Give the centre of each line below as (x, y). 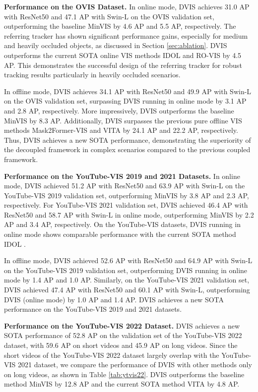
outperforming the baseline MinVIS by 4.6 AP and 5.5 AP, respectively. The (120, 26)
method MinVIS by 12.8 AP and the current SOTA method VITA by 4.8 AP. (122, 384)
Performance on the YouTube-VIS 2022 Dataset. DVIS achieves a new (122, 325)
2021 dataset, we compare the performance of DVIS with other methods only (135, 364)
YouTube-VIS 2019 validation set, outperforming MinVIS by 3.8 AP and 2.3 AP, (127, 195)
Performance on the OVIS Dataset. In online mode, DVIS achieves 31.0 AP (127, 6)
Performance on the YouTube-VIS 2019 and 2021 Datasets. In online (122, 176)
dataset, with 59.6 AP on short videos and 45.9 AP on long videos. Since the (121, 345)
